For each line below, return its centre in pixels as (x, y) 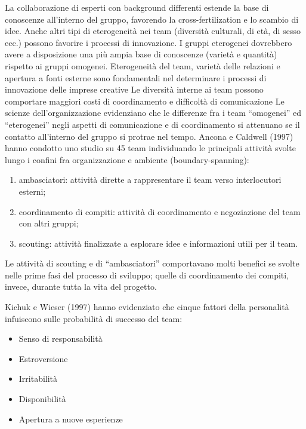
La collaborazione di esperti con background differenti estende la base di (137, 7)
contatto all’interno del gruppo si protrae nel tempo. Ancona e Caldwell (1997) (149, 136)
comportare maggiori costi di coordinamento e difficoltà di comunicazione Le (145, 101)
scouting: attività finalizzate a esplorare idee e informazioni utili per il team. (158, 243)
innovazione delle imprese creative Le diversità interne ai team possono (134, 89)
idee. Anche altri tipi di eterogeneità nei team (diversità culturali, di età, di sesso (153, 31)
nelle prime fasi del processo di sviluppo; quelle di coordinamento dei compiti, (147, 275)
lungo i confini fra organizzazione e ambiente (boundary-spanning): (127, 159)
